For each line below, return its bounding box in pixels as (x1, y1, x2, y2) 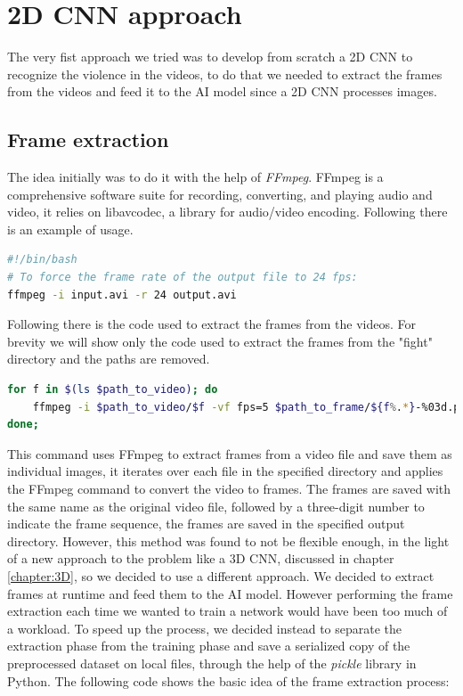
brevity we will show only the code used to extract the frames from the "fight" (7, 332, 433, 350)
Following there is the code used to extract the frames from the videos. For (7, 315, 416, 333)
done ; (7, 418, 39, 431)
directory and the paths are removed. (7, 349, 210, 368)
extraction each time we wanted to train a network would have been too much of (7, 602, 448, 620)
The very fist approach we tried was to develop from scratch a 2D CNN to (7, 47, 413, 66)
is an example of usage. (7, 219, 134, 238)
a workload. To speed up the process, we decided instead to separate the (7, 618, 402, 637)
